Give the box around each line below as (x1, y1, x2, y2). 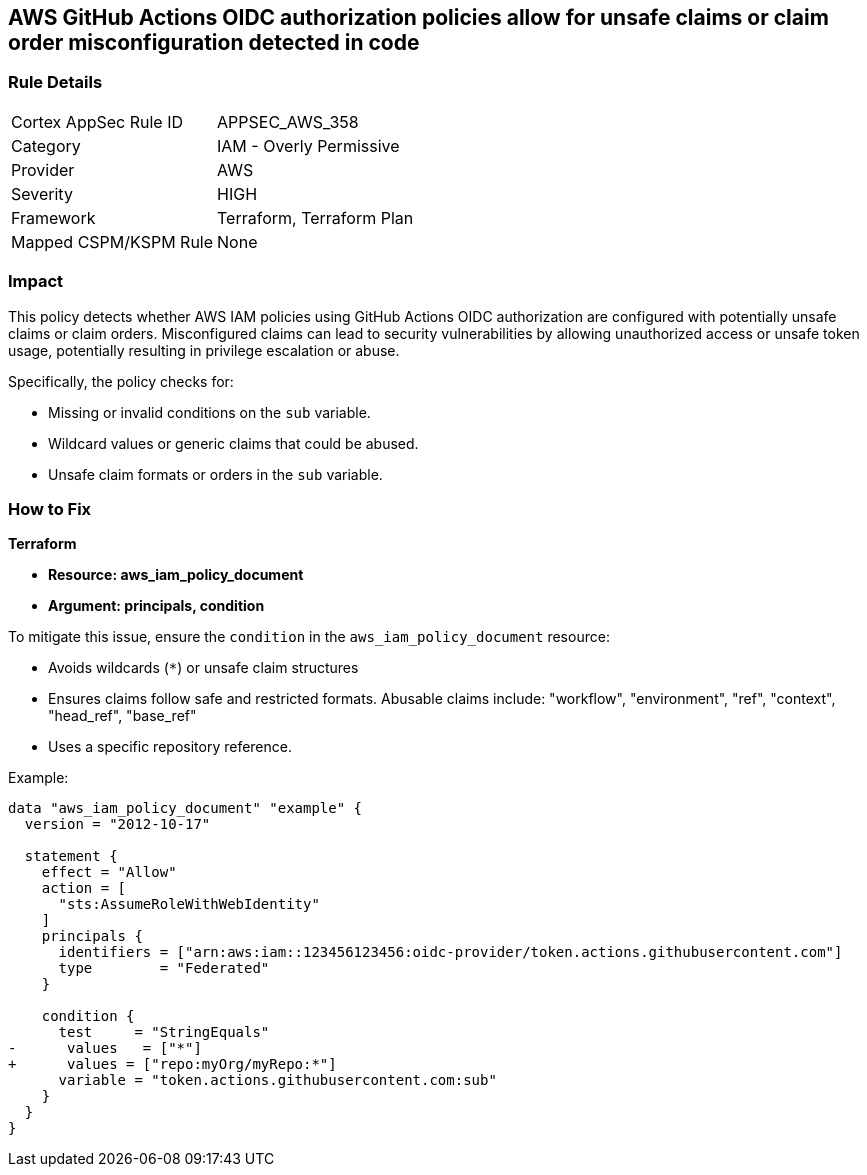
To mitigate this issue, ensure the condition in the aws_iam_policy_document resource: (8, 628, 610, 646)
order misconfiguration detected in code (8, 30, 420, 55)
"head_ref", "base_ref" (48, 707, 197, 725)
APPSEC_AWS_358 (217, 111, 359, 132)
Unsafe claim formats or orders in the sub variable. (48, 465, 383, 483)
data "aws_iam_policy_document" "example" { (8, 800, 363, 817)
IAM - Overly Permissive (217, 135, 400, 156)
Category (11, 135, 81, 156)
